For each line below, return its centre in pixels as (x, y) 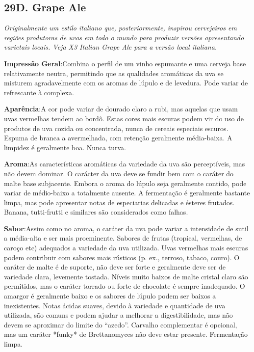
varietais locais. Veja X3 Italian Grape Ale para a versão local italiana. (111, 47)
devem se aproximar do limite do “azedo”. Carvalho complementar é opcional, (121, 324)
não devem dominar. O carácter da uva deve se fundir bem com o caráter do (119, 173)
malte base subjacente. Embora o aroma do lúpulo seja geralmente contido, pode (125, 183)
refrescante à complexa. (39, 92)
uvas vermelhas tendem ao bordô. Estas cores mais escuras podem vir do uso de (124, 118)
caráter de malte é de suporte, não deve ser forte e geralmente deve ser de (115, 267)
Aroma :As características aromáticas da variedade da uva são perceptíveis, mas (125, 164)
